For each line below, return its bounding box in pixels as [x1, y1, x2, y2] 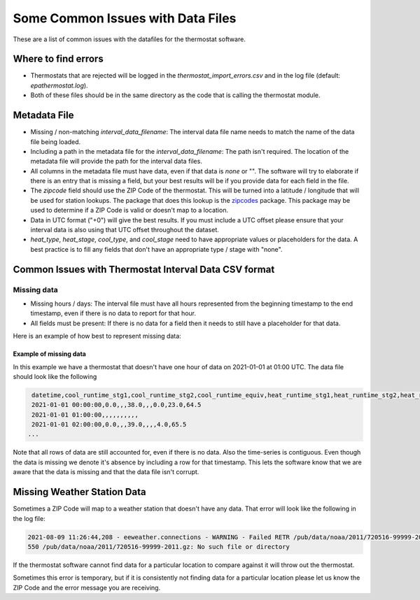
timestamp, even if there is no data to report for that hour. [30, 309, 196, 317]
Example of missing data [13, 350, 87, 358]
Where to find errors [13, 53, 104, 65]
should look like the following [13, 372, 97, 380]
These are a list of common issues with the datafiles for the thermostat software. [13, 35, 246, 43]
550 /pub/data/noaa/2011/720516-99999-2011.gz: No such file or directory [27, 543, 290, 550]
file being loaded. [30, 137, 81, 146]
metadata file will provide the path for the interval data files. [30, 157, 202, 166]
